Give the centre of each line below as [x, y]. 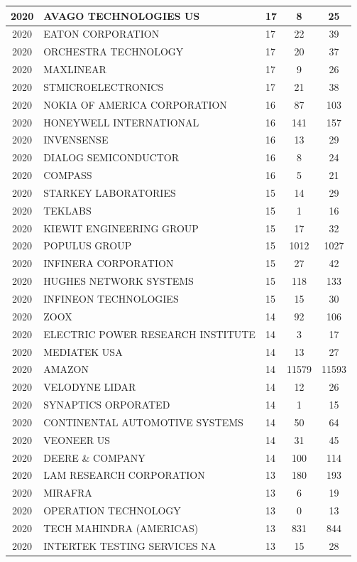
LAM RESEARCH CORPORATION [124, 475]
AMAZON [66, 369]
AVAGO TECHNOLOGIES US [122, 15]
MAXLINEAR [75, 69]
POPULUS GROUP [88, 245]
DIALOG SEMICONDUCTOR [111, 157]
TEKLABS [67, 210]
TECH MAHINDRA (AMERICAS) [121, 528]
